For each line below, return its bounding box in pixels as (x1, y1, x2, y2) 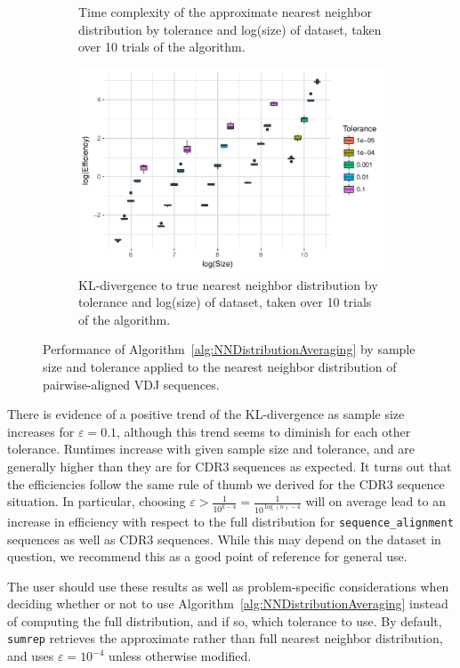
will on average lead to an (305, 492, 446, 511)
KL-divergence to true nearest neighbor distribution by (78, 275, 378, 294)
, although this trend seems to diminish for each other (117, 422, 411, 440)
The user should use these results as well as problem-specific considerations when (7, 576, 449, 595)
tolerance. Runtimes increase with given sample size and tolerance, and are (7, 439, 415, 458)
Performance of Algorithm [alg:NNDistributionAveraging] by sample (43, 340, 416, 358)
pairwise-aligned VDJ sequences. (43, 374, 220, 393)
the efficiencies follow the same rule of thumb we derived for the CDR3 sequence (7, 474, 445, 493)
